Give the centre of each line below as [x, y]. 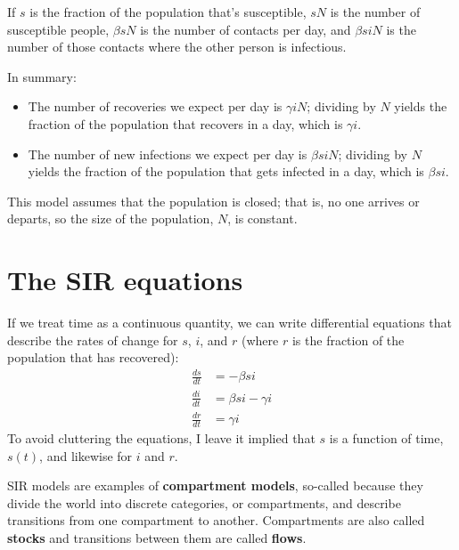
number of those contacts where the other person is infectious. [177, 47]
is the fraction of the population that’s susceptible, [168, 12]
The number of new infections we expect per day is [168, 154]
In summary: [42, 76]
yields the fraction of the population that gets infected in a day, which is [226, 171]
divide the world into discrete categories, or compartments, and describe [204, 502]
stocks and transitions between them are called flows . [157, 537]
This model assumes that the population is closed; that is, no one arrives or [213, 201]
